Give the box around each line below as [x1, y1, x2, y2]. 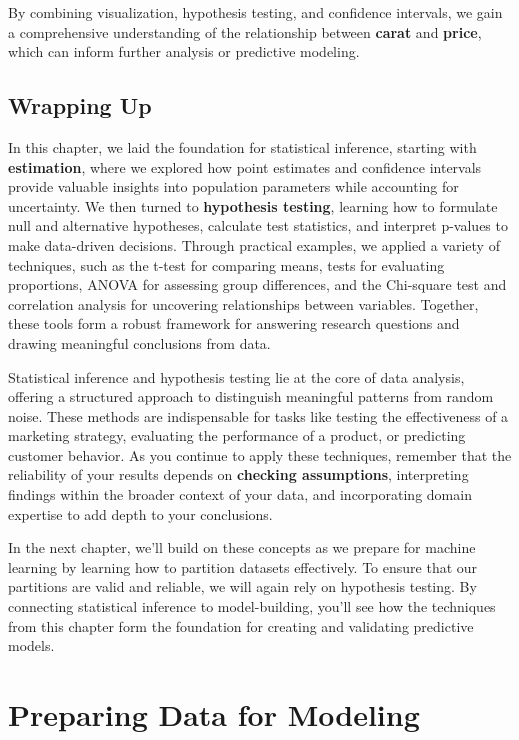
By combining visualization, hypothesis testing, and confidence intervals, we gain [8, 2, 503, 22]
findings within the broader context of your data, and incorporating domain [8, 484, 472, 505]
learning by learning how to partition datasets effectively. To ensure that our [8, 556, 478, 577]
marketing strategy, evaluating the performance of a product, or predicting [8, 425, 466, 446]
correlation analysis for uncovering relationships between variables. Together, [8, 293, 479, 314]
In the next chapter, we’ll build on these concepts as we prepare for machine [8, 537, 476, 558]
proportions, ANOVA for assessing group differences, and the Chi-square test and [8, 274, 507, 295]
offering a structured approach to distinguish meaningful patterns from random [8, 386, 494, 407]
